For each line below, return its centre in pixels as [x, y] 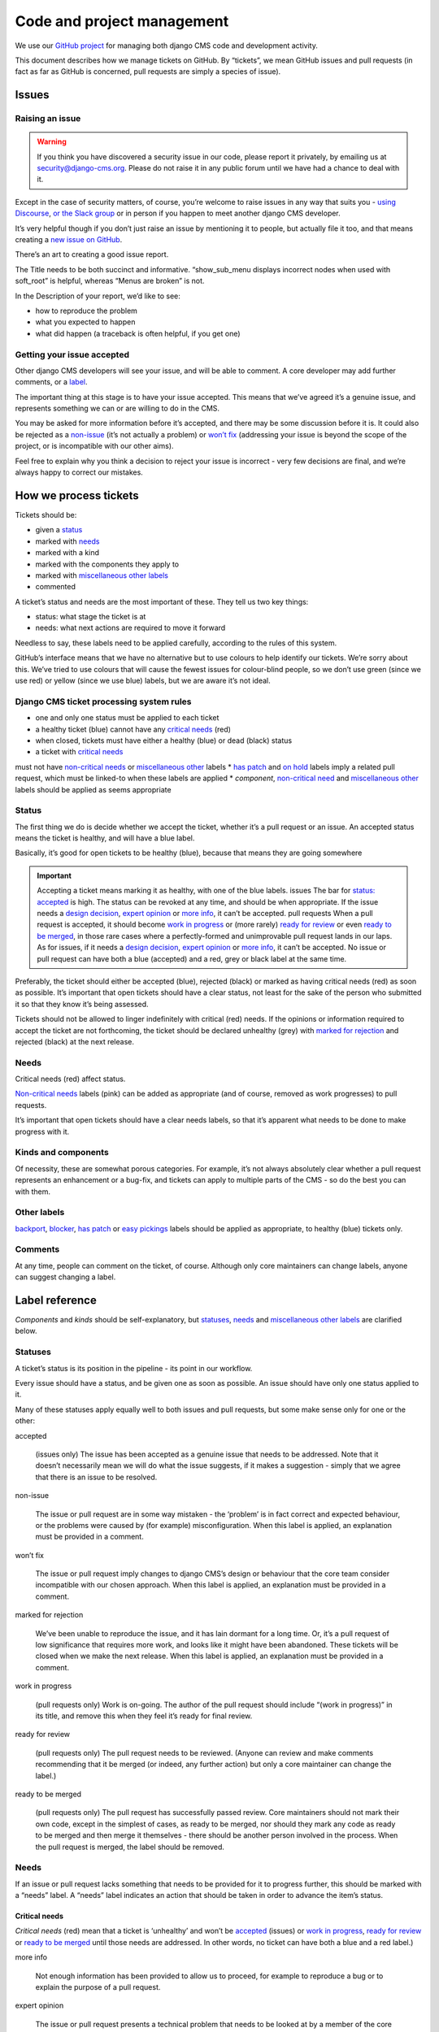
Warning [52, 141]
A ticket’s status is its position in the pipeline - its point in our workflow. [134, 1368]
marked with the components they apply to [107, 564]
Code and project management [122, 21]
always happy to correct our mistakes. [79, 472]
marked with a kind [67, 553]
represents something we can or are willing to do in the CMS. [117, 408]
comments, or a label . [51, 382]
